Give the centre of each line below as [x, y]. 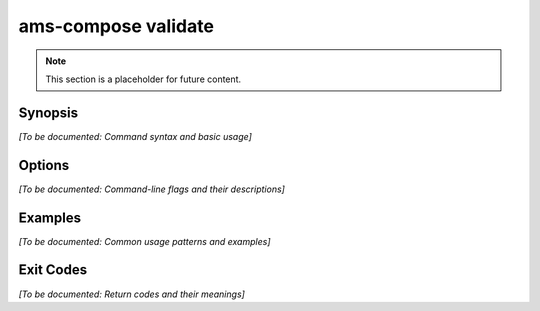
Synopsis [48, 112]
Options [44, 165]
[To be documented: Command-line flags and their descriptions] [151, 189]
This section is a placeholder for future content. [143, 79]
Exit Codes [53, 270]
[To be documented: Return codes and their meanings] [131, 294]
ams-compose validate [116, 26]
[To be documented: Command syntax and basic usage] [135, 136]
